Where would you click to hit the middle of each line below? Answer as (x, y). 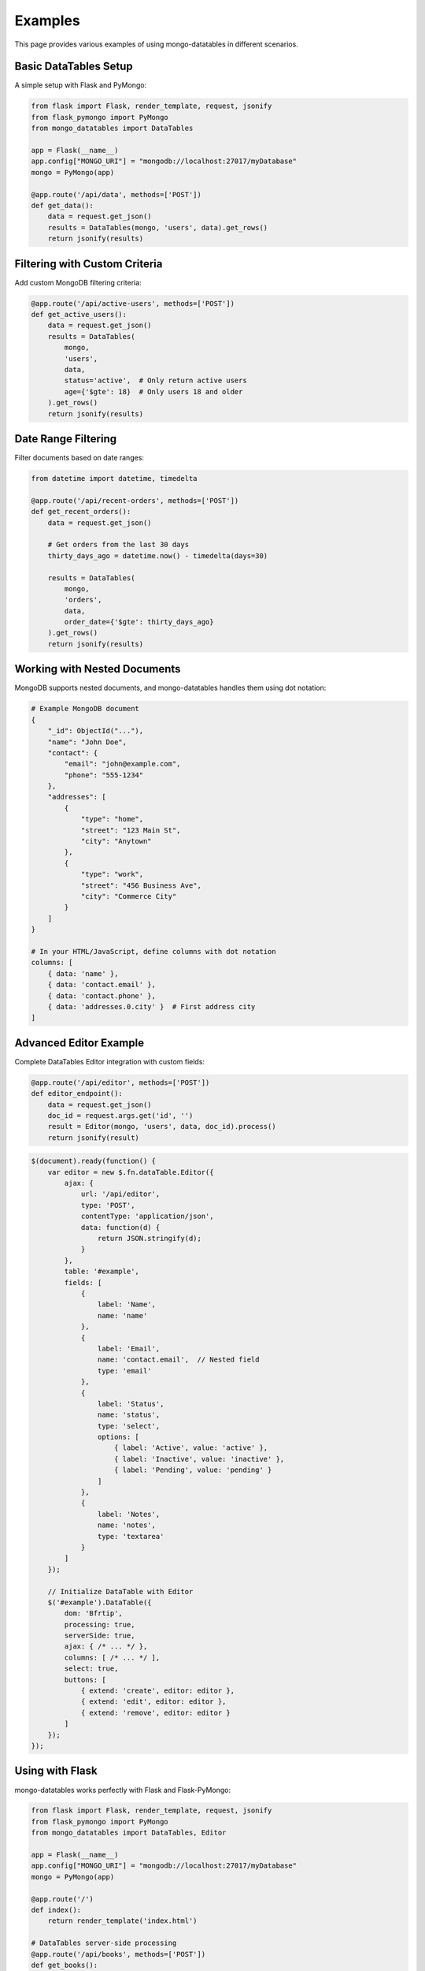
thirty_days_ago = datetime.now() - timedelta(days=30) (158, 555)
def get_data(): (63, 205)
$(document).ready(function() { (94, 1161)
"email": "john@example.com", (122, 764)
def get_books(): (65, 1965)
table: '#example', (102, 1272)
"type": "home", (112, 819)
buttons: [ (85, 1680)
